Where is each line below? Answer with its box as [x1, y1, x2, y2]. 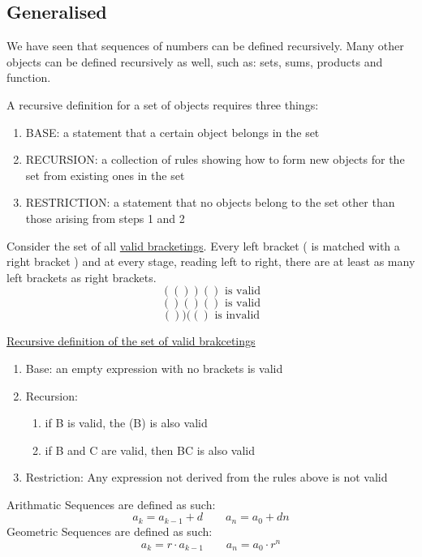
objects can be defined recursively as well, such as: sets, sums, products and [6, 53, 383, 70]
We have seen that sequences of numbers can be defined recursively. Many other [6, 37, 404, 54]
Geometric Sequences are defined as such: [6, 522, 213, 539]
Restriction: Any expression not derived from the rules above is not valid [25, 469, 388, 486]
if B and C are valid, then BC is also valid [45, 441, 255, 458]
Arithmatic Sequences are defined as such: [6, 495, 216, 512]
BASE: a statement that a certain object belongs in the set [25, 123, 320, 140]
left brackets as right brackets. [6, 268, 157, 285]
